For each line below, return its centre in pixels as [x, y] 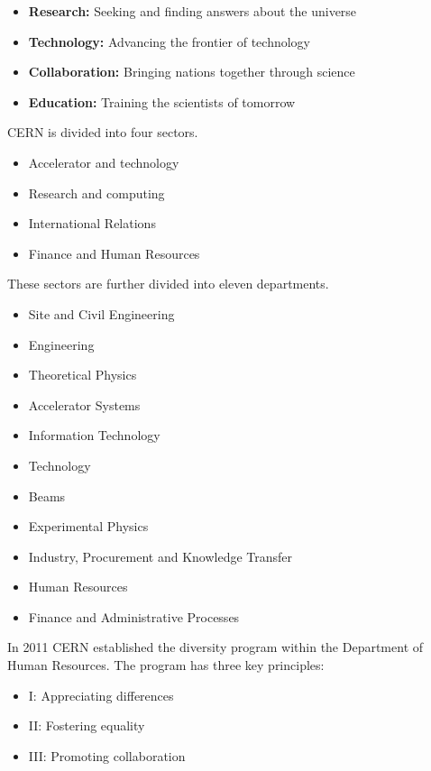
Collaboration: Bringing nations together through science [192, 72]
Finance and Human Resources [114, 253]
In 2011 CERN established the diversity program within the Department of [215, 647]
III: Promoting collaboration [107, 755]
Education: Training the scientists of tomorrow [162, 101]
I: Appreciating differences [101, 695]
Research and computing [96, 193]
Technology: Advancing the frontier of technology [169, 41]
